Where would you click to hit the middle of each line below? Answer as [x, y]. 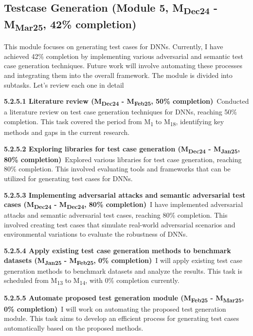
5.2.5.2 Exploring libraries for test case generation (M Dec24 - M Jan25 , [122, 149]
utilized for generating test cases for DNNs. [68, 178]
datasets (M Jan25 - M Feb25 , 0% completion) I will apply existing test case [123, 261]
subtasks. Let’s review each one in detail [64, 84]
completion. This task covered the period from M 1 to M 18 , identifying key [114, 122]
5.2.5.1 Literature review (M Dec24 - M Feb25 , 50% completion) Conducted [126, 102]
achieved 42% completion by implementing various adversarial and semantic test [124, 56]
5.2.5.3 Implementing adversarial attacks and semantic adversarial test [125, 195]
